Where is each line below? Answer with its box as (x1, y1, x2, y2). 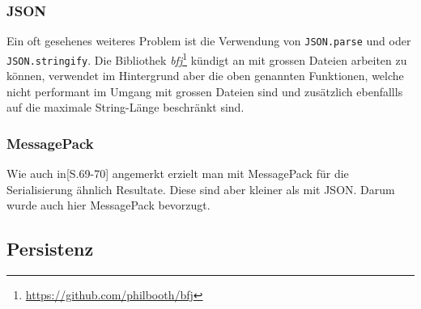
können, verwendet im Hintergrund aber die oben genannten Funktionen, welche (6, 67, 404, 84)
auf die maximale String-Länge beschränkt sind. (6, 99, 245, 116)
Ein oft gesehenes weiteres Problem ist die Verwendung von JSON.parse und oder (6, 32, 411, 49)
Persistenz (6, 236, 94, 261)
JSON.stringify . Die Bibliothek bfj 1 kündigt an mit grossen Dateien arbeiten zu (6, 49, 407, 68)
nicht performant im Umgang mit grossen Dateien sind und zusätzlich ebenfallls (6, 83, 403, 99)
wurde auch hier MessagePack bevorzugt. (6, 197, 210, 214)
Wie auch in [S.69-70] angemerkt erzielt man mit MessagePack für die (6, 165, 349, 182)
